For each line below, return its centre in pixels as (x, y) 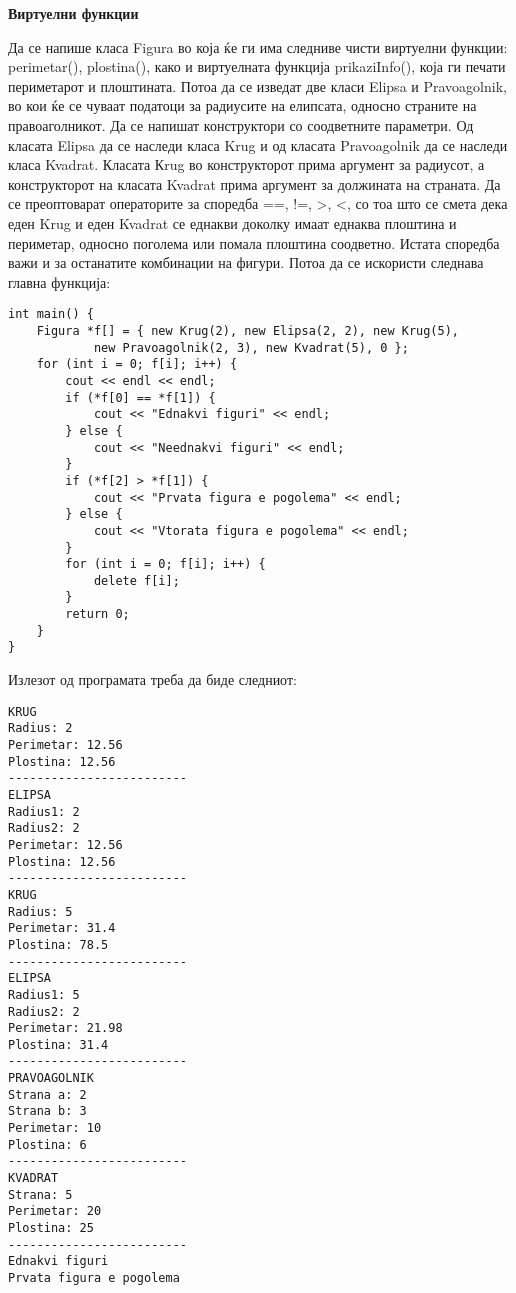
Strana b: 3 (47, 1111)
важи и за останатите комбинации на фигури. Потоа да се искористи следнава (246, 262)
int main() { (51, 314)
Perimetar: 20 (55, 1211)
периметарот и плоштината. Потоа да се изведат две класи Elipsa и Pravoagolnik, (257, 85)
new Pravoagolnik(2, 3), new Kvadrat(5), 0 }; (251, 347)
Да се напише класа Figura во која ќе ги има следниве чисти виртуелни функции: (258, 46)
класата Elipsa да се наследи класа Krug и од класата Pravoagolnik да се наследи (258, 144)
